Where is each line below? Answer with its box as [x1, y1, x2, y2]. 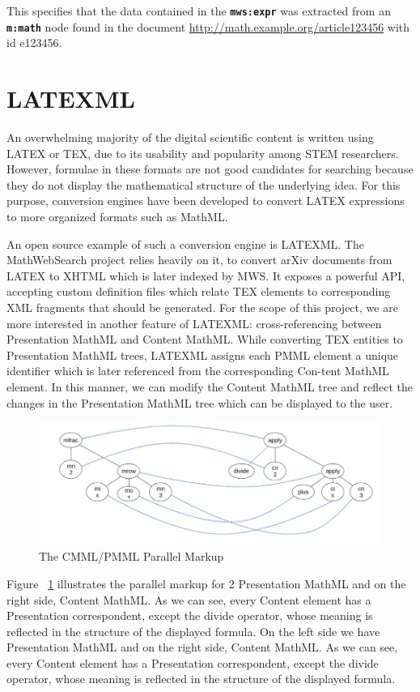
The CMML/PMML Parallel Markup [39, 548, 224, 565]
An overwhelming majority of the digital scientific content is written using [6, 129, 374, 146]
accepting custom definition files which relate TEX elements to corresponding [6, 283, 391, 300]
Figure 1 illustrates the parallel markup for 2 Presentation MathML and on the [6, 575, 406, 592]
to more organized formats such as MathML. [6, 208, 228, 224]
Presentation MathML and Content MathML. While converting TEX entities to [6, 331, 403, 348]
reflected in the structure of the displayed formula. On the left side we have [6, 622, 380, 639]
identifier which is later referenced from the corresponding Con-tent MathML [6, 362, 389, 379]
